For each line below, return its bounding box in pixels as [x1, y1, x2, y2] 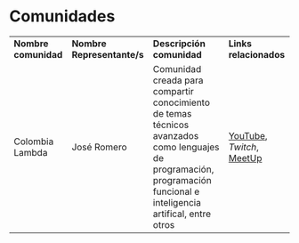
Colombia [13, 135, 54, 148]
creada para [152, 74, 204, 86]
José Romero [71, 141, 127, 153]
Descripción [152, 37, 206, 50]
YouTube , [228, 129, 269, 142]
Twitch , [228, 141, 260, 153]
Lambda [13, 146, 48, 158]
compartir [152, 85, 194, 97]
